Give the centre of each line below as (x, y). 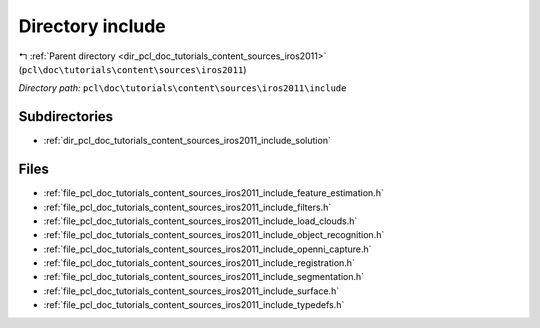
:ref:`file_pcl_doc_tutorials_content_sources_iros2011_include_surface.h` (191, 291)
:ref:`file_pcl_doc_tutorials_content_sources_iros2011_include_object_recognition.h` (214, 235)
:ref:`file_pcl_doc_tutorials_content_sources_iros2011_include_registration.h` (199, 263)
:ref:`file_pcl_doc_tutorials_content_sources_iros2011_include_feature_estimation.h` (213, 193)
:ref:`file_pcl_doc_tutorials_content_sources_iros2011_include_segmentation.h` (204, 277)
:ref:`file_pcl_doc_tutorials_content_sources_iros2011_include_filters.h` (187, 207)
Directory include (92, 26)
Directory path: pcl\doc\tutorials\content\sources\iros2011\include (182, 88)
